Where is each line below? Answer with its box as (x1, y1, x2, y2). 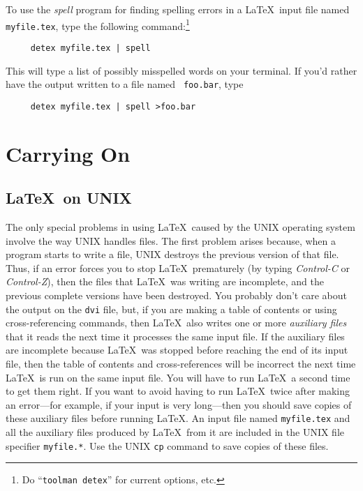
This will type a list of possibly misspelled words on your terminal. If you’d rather (6, 63, 357, 77)
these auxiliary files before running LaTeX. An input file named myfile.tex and (6, 411, 350, 425)
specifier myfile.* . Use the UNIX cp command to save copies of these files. (6, 438, 329, 453)
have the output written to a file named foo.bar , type (6, 77, 244, 91)
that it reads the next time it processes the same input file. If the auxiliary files (6, 328, 345, 343)
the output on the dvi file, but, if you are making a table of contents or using (6, 301, 337, 316)
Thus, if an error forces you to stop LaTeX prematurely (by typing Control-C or (6, 260, 350, 275)
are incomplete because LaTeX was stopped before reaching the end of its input (6, 342, 348, 357)
